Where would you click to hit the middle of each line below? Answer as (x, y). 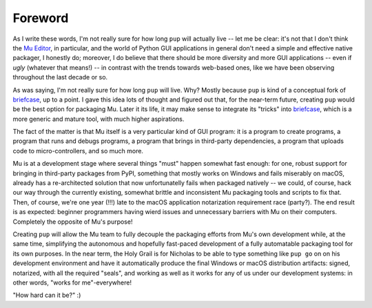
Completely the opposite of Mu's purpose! (73, 222)
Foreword (41, 18)
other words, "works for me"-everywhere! (72, 282)
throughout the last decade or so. (60, 77)
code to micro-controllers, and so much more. (78, 151)
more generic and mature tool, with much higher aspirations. (99, 119)
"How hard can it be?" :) (47, 295)
